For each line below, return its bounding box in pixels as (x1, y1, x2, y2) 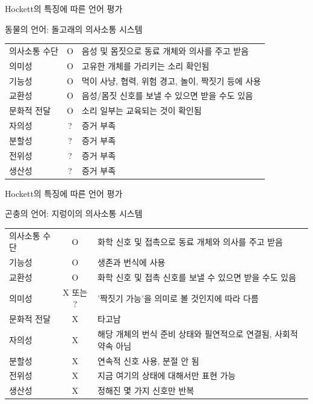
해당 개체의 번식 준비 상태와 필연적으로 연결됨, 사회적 (98, 328, 298, 340)
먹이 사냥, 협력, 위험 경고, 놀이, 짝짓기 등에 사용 (81, 74, 261, 87)
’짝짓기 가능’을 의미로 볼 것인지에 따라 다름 (98, 291, 259, 304)
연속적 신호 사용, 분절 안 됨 (98, 354, 199, 367)
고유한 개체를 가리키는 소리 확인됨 (81, 59, 209, 72)
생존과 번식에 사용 (98, 256, 166, 269)
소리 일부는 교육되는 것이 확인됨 (81, 104, 202, 117)
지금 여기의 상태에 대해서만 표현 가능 (98, 369, 236, 382)
